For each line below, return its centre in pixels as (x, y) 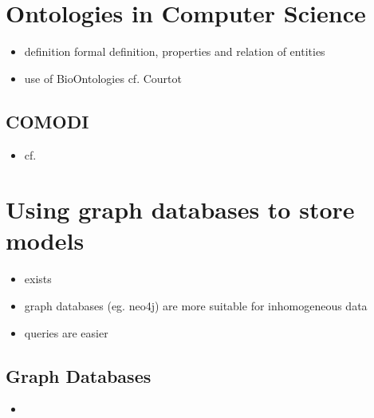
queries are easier (66, 332)
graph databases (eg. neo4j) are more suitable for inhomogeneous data (196, 306)
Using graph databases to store (180, 209)
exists (38, 279)
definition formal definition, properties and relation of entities (175, 51)
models (45, 241)
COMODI (47, 121)
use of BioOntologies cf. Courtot (103, 78)
